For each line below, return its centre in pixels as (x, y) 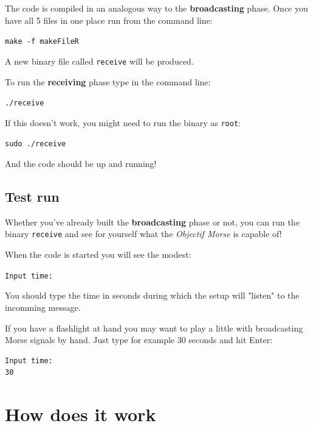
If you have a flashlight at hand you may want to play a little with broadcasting (154, 328)
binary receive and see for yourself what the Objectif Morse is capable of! (143, 234)
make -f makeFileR (42, 42)
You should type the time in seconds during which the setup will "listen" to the (152, 295)
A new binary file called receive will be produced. (99, 61)
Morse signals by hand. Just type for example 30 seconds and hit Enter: (139, 340)
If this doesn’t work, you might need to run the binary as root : (123, 122)
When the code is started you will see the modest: (98, 254)
